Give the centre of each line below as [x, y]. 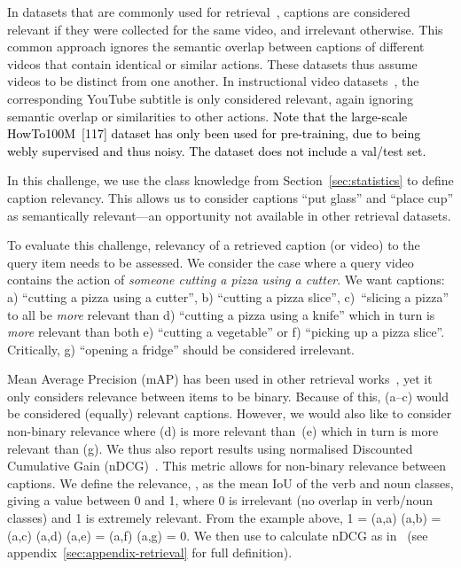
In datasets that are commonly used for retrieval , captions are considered [209, 12]
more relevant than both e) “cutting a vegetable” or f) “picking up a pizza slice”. [226, 332]
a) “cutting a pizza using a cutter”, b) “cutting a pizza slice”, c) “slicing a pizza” [228, 296]
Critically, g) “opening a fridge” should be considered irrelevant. [181, 349]
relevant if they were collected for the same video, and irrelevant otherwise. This [225, 29]
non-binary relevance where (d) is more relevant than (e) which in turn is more [223, 431]
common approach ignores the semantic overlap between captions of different [216, 47]
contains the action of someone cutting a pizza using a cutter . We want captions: [226, 280]
